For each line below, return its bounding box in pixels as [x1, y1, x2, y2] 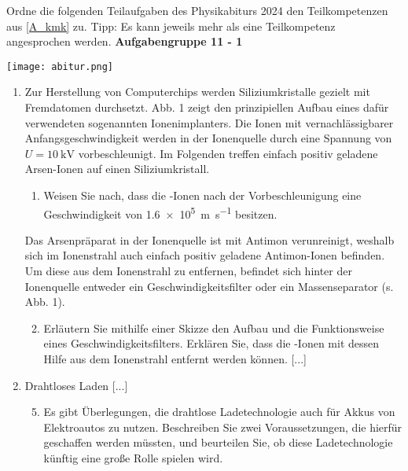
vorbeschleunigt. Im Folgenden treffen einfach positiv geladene [78, 145, 378, 161]
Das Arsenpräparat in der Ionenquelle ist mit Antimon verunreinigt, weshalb [24, 231, 395, 248]
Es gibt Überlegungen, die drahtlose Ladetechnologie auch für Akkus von [43, 403, 395, 420]
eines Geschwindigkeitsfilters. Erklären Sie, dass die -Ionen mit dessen [43, 335, 380, 351]
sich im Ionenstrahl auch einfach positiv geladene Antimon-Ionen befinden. [24, 247, 385, 263]
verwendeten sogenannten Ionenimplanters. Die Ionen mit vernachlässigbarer [24, 114, 394, 131]
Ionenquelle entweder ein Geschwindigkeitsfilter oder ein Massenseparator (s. [24, 278, 394, 294]
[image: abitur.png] [6, 61, 114, 72]
